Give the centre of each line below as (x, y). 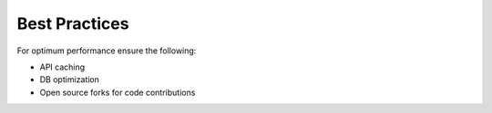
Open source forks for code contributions (118, 92)
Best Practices (73, 24)
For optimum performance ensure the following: (107, 51)
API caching (62, 67)
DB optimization (70, 80)
